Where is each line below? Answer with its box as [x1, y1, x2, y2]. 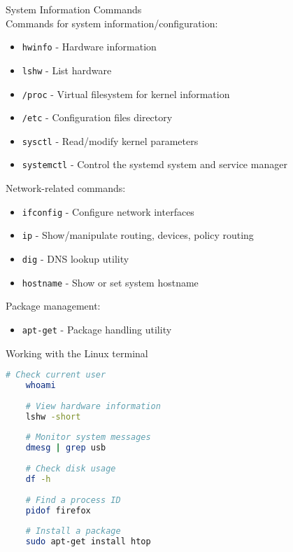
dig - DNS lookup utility [22, 251, 129, 266]
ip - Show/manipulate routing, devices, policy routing [22, 228, 254, 242]
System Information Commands [6, 2, 142, 16]
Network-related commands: [6, 181, 126, 195]
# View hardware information [25, 401, 161, 411]
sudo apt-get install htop [25, 537, 151, 547]
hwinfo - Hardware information [22, 39, 157, 54]
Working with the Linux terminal [6, 345, 148, 360]
